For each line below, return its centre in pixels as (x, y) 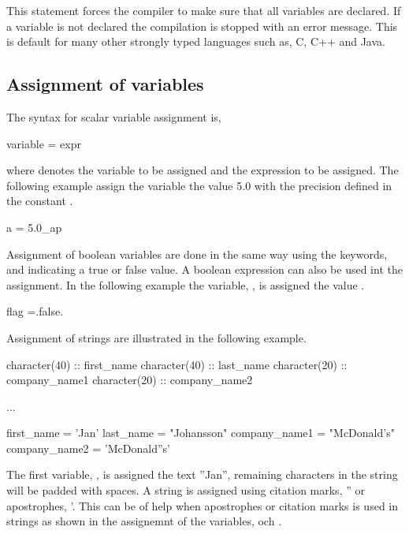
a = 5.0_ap (34, 227)
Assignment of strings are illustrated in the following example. (156, 337)
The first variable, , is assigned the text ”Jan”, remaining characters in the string (202, 474)
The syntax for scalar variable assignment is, (114, 116)
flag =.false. (35, 311)
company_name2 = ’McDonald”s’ (88, 448)
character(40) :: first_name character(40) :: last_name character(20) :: (177, 364)
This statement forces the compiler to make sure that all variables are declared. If (204, 10)
